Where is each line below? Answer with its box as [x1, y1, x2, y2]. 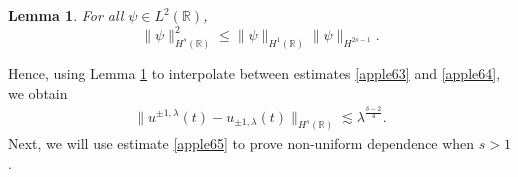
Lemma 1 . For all [8, 5, 124, 25]
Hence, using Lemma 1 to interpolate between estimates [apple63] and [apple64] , [8, 62, 501, 83]
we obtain [8, 82, 68, 103]
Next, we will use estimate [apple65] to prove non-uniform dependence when [8, 133, 475, 154]
